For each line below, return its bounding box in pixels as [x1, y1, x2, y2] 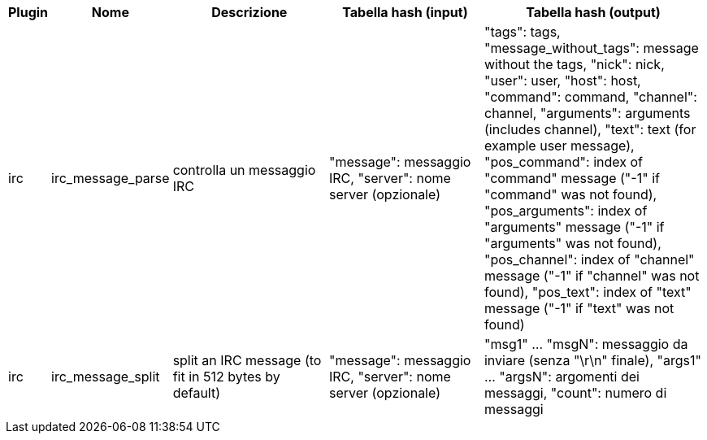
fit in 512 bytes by [172, 368, 280, 385]
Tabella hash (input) [342, 4, 468, 20]
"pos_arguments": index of [484, 203, 648, 219]
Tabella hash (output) [526, 4, 661, 20]
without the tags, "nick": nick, [484, 56, 665, 72]
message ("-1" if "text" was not [484, 300, 674, 316]
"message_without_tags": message [484, 40, 699, 56]
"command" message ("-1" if [484, 170, 660, 186]
